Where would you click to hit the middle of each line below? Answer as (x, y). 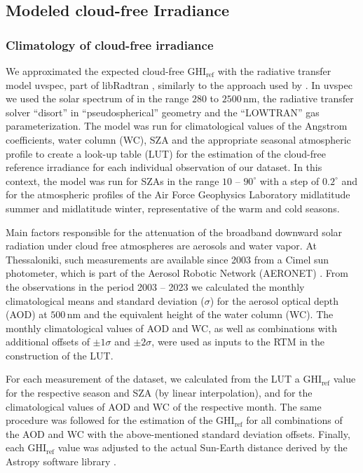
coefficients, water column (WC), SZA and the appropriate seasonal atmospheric (178, 139)
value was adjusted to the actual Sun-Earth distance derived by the (203, 447)
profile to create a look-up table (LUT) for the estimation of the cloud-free (166, 153)
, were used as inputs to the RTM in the (238, 342)
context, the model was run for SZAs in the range (112, 180)
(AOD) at (27, 314)
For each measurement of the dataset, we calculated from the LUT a (153, 379)
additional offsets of (48, 342)
